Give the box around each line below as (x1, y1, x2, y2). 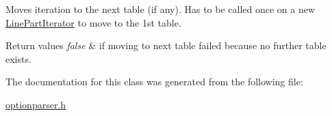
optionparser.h (5, 97, 66, 111)
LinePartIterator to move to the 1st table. (5, 15, 181, 29)
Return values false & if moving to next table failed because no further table (5, 38, 327, 53)
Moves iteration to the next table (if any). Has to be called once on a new (5, 2, 316, 16)
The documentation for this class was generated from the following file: (5, 74, 303, 89)
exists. (5, 51, 31, 66)
